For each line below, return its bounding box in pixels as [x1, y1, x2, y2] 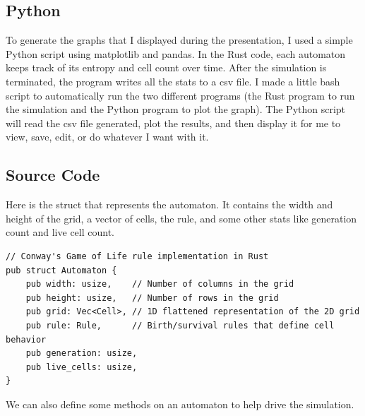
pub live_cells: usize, [25, 362, 138, 372]
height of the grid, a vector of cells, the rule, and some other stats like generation [6, 210, 357, 225]
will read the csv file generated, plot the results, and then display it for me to [6, 115, 341, 130]
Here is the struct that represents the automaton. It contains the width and [6, 197, 333, 212]
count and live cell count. [6, 225, 114, 239]
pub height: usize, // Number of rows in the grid [25, 292, 279, 303]
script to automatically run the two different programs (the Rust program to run [6, 88, 355, 102]
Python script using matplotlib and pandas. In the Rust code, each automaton [6, 46, 346, 61]
